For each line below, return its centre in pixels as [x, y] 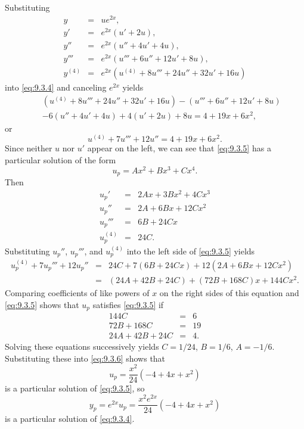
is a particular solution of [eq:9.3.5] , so [75, 388]
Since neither [29, 148]
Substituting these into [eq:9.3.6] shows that [85, 358]
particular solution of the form [61, 160]
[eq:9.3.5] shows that [42, 304]
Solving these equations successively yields [82, 346]
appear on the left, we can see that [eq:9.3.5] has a [179, 148]
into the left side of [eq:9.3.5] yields [191, 251]
